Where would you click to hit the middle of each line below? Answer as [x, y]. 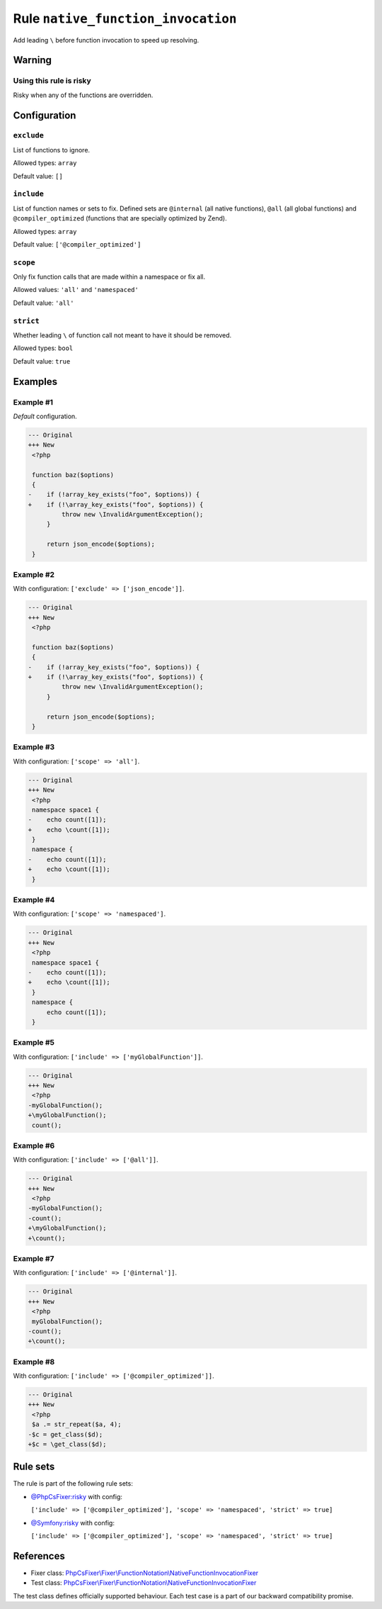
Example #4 [34, 900]
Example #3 [34, 747]
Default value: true [42, 361]
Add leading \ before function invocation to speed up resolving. [106, 40]
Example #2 [34, 574]
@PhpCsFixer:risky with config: [77, 1496]
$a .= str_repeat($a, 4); [77, 1424]
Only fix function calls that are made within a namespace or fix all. [109, 277]
